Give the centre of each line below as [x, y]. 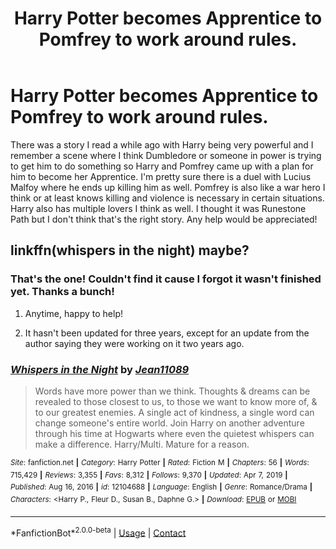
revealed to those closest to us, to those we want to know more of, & [176, 401]
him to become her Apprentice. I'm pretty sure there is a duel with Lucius [161, 176]
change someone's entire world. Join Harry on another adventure [169, 423]
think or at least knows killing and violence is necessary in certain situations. [167, 198]
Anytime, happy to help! [73, 313]
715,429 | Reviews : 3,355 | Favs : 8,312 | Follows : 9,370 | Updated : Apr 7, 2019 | [149, 475]
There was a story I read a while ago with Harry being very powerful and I [162, 144]
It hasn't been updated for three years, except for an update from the [167, 333]
